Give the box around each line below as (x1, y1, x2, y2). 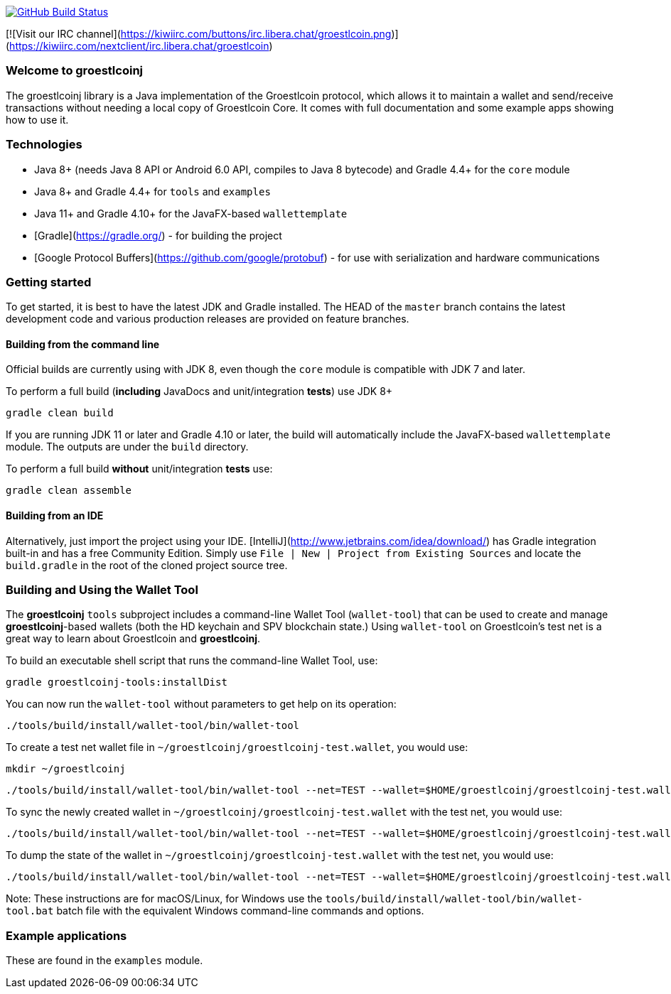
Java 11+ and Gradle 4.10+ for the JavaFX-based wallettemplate (34, 207, 348, 220)
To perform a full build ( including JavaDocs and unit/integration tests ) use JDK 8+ (6, 385, 393, 398)
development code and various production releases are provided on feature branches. (6, 313, 409, 325)
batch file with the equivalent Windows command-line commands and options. (56, 904, 424, 917)
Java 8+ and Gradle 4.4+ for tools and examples (34, 185, 271, 198)
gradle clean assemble (6, 485, 132, 497)
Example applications (6, 928, 127, 943)
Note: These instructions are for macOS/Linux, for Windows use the (6, 892, 323, 905)
